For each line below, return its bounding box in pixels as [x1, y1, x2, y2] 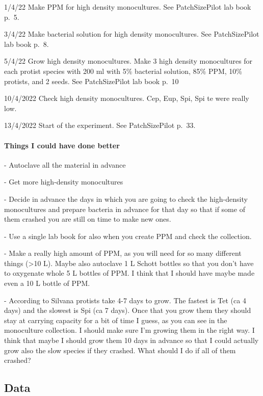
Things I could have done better [4, 140, 120, 150]
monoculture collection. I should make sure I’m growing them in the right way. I [4, 325, 255, 335]
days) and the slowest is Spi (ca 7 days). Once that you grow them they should [4, 305, 251, 315]
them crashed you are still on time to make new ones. [4, 214, 171, 224]
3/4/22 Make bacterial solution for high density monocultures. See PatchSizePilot [4, 29, 259, 39]
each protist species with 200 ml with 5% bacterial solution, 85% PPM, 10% [4, 65, 243, 76]
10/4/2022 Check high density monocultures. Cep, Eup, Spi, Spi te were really [4, 93, 249, 103]
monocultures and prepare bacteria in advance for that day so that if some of [4, 203, 245, 214]
